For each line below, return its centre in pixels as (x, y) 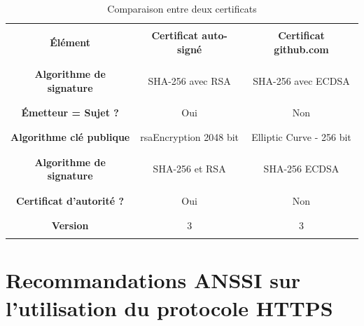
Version (70, 225)
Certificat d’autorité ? (70, 200)
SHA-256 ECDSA (301, 169)
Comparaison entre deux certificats (182, 8)
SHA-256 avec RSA (189, 80)
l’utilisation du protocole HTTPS (169, 307)
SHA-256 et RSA (189, 169)
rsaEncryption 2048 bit (190, 137)
